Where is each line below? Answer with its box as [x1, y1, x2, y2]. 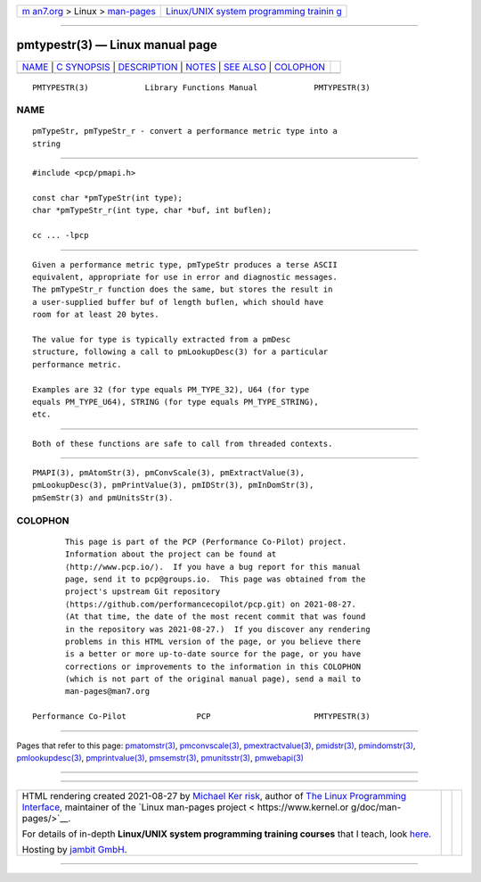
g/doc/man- [350, 801, 402, 813]
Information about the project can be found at [65, 549, 277, 559]
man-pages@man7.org [65, 687, 151, 697]
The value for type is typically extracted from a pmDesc [32, 334, 291, 344]
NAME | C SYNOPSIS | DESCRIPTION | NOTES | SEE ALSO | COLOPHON [21, 61, 325, 73]
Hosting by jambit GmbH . [21, 844, 128, 856]
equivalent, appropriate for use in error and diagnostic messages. [32, 272, 338, 282]
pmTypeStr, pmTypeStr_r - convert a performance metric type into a [32, 126, 338, 136]
